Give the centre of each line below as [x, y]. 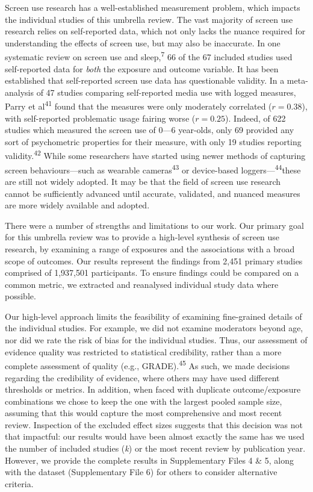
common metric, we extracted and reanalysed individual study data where [142, 284]
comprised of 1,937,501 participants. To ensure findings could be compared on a [152, 272]
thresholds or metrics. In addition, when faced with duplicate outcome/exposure [153, 389]
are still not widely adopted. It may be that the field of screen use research [143, 181]
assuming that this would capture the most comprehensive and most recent [144, 413]
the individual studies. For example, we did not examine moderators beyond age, [154, 328]
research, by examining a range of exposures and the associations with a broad [150, 248]
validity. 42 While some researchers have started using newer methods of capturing [155, 155]
